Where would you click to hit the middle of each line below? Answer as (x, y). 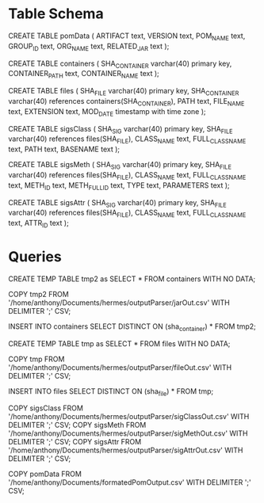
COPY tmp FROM (36, 359)
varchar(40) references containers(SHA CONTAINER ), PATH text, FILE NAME (126, 102)
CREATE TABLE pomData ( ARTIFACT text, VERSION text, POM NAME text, (127, 36)
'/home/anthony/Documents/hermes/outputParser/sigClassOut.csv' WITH (129, 417)
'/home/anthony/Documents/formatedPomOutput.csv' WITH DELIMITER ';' (130, 482)
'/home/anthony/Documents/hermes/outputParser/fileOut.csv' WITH (120, 367)
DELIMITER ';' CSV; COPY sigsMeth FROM (77, 425)
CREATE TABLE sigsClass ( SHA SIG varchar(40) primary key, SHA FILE (121, 130)
